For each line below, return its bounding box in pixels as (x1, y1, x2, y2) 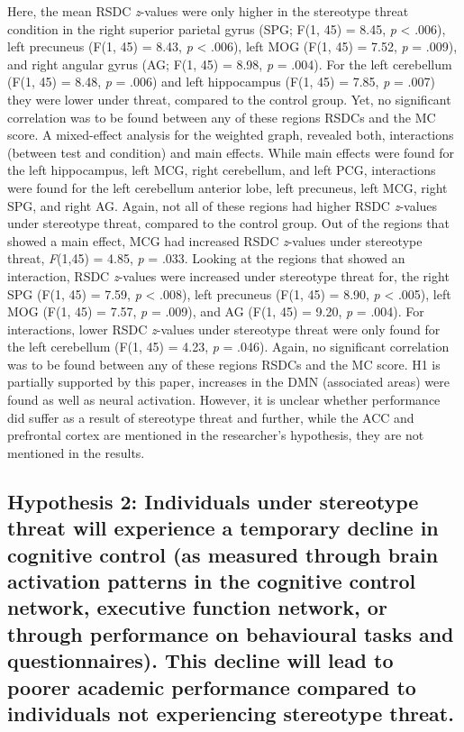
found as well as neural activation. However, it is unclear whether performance (7, 390, 441, 409)
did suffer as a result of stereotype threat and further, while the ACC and (7, 407, 414, 426)
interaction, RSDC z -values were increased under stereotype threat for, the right (7, 266, 450, 285)
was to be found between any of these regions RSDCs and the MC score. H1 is (7, 354, 441, 373)
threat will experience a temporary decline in (7, 514, 439, 542)
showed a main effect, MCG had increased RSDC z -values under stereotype (7, 231, 423, 250)
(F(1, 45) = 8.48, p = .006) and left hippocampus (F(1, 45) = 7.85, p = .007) (7, 72, 435, 91)
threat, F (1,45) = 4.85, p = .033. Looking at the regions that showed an (7, 249, 405, 268)
